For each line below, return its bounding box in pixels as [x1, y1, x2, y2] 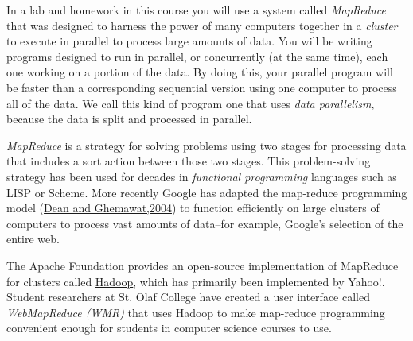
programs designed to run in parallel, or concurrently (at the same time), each [6, 48, 388, 64]
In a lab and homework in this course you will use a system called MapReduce [6, 2, 386, 17]
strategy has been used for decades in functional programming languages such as [6, 168, 397, 184]
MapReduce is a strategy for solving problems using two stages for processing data [6, 137, 407, 153]
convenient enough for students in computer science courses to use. [6, 320, 332, 336]
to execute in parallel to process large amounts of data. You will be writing [6, 33, 372, 49]
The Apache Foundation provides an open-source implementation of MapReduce [6, 257, 399, 273]
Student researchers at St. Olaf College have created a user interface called [6, 289, 370, 305]
